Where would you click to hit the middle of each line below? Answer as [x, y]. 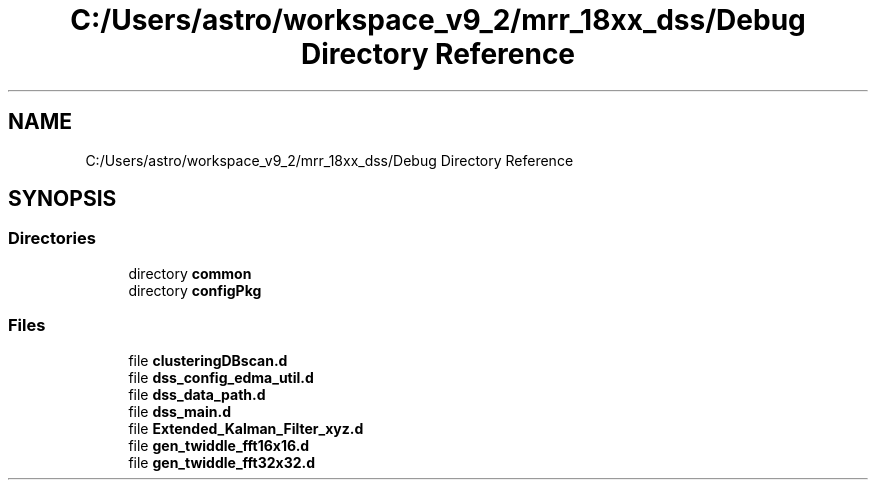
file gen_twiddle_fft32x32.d [222, 462]
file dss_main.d [180, 411]
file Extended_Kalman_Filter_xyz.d [246, 428]
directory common [190, 273]
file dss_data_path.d [197, 394]
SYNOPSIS [62, 199]
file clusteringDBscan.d [208, 360]
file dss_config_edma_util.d [221, 377]
